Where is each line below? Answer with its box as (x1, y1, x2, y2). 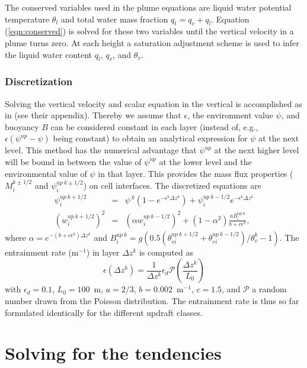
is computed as (139, 246, 194, 258)
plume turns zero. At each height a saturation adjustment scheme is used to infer (5, 36, 299, 49)
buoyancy (5, 120, 39, 133)
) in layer (86, 246, 120, 258)
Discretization (5, 74, 73, 89)
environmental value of (5, 167, 87, 179)
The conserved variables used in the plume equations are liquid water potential (5, 1, 292, 13)
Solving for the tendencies (5, 341, 222, 365)
